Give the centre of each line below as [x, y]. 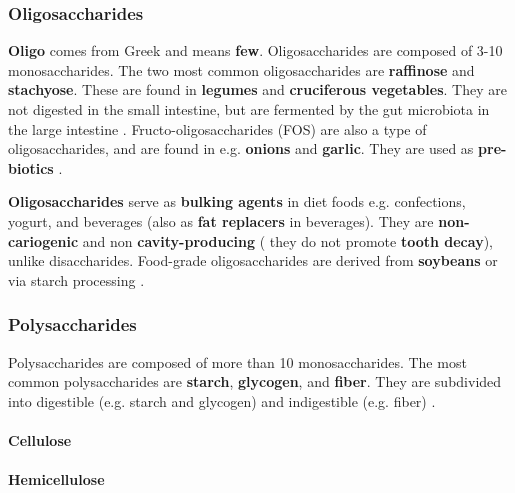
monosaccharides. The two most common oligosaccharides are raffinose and [241, 69]
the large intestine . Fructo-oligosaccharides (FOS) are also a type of [217, 128]
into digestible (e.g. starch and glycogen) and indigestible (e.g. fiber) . [222, 400]
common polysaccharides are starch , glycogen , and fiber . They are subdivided [255, 381]
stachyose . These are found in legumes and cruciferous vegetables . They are [257, 89]
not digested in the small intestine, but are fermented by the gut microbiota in [249, 109]
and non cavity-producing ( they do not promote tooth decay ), [287, 240]
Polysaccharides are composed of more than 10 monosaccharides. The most [237, 361]
